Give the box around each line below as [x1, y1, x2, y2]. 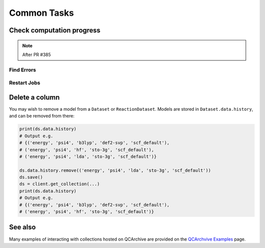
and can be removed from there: [9, 113, 75, 119]
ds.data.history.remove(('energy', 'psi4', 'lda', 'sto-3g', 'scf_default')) [19, 167, 211, 173]
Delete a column [9, 93, 60, 101]
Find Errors [9, 66, 36, 73]
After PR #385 [22, 52, 51, 58]
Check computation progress [9, 26, 101, 34]
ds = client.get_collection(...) [19, 181, 100, 187]
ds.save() [19, 175, 43, 180]
